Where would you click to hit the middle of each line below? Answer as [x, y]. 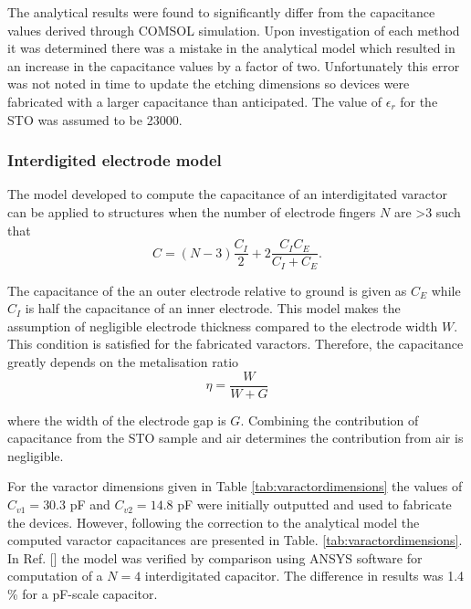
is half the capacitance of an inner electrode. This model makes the [213, 308]
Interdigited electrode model [115, 160]
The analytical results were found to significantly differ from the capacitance [221, 12]
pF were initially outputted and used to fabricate [314, 504]
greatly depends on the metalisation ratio [123, 362]
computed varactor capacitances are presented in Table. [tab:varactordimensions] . [235, 540]
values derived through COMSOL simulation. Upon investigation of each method [234, 30]
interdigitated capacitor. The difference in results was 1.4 [304, 576]
